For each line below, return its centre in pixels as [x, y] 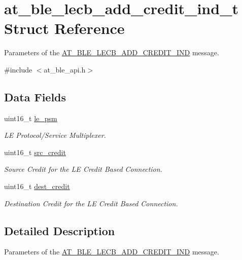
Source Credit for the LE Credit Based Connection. [83, 169]
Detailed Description [60, 230]
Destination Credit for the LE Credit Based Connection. [91, 203]
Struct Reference [64, 28]
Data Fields [35, 97]
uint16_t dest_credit [37, 186]
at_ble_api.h [65, 69]
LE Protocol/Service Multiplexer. [55, 135]
